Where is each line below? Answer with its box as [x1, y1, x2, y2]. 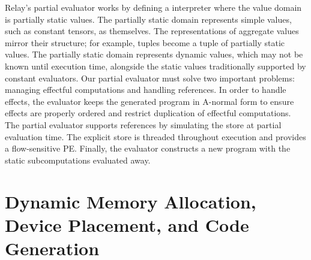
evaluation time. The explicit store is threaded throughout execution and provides [5, 130, 306, 143]
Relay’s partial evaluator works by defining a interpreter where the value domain [5, 1, 302, 13]
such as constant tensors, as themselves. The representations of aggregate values [5, 25, 299, 37]
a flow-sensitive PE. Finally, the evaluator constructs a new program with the [5, 142, 291, 155]
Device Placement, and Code [5, 212, 249, 237]
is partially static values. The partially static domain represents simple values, [5, 13, 292, 25]
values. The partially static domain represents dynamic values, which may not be [5, 48, 303, 61]
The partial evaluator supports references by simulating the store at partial [5, 118, 282, 131]
